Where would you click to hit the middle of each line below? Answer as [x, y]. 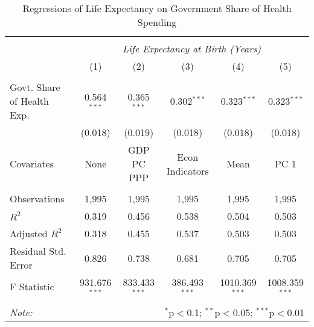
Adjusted [29, 233]
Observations [37, 198]
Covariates [32, 163]
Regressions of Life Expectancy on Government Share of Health [157, 8]
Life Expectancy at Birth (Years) [192, 48]
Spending [157, 22]
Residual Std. [38, 251]
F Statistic [32, 287]
